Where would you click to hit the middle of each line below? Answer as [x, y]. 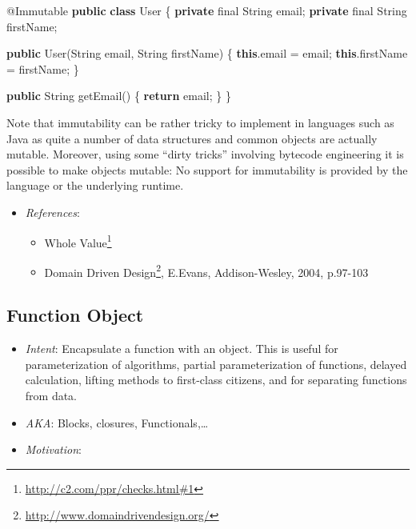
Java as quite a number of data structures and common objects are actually [192, 138]
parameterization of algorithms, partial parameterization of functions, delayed [216, 364]
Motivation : [53, 449]
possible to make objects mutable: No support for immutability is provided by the [207, 169]
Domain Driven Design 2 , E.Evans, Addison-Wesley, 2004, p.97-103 [206, 271]
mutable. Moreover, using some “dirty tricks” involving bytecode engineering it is [205, 154]
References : [52, 212]
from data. [51, 396]
